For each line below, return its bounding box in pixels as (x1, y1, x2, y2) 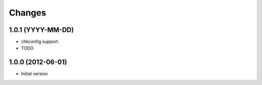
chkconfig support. (21, 39, 59, 45)
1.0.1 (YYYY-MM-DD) (9, 26, 74, 34)
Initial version (21, 71, 48, 77)
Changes (9, 7, 46, 18)
